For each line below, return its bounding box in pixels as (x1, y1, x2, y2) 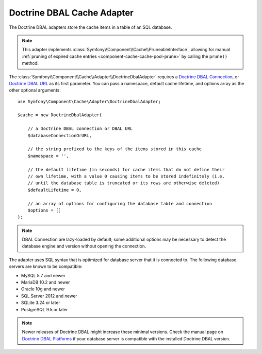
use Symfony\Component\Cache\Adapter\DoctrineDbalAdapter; (17, 99, 161, 104)
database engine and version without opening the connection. (22, 243, 147, 249)
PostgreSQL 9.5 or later (21, 306, 68, 312)
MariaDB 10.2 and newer (21, 280, 70, 285)
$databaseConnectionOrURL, (27, 133, 92, 138)
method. (22, 60, 39, 66)
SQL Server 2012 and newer (21, 293, 78, 299)
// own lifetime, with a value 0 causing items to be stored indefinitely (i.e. (27, 173, 225, 179)
